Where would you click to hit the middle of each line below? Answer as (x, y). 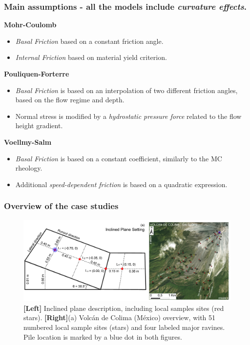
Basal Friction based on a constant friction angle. (89, 41)
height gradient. (39, 125)
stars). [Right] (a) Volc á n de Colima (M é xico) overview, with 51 (120, 317)
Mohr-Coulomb (30, 25)
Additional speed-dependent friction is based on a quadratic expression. (121, 184)
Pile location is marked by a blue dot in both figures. (103, 336)
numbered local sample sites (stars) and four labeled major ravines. (124, 327)
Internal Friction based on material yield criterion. (91, 57)
